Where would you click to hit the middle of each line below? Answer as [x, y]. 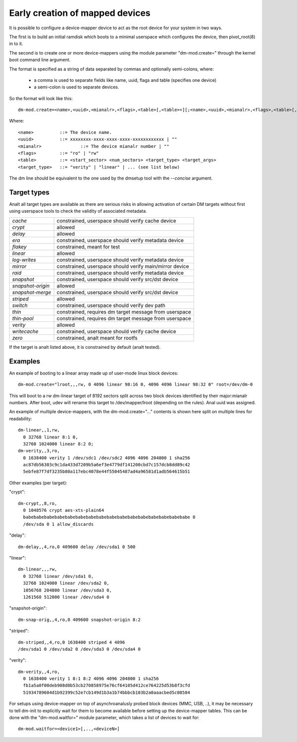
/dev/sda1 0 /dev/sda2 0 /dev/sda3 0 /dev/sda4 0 [79, 649]
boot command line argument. [40, 60]
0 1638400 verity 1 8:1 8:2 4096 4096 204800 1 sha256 [91, 679]
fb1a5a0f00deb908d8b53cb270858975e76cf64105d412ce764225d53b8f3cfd [107, 685]
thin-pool [23, 318]
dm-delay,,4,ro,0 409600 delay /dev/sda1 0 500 [77, 547]
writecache [25, 331]
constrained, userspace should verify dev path [111, 305]
